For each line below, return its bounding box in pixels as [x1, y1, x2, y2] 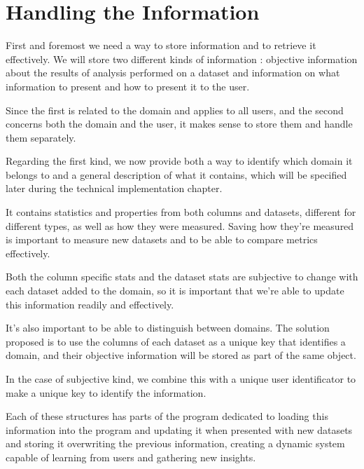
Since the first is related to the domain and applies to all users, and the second [6, 102, 344, 117]
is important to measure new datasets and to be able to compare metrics [6, 232, 318, 247]
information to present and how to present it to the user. [6, 79, 250, 93]
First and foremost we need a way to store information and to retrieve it [6, 38, 316, 53]
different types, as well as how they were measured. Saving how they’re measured [6, 218, 354, 233]
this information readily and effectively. [6, 297, 174, 311]
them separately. [6, 130, 76, 144]
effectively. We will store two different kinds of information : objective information [6, 51, 358, 66]
